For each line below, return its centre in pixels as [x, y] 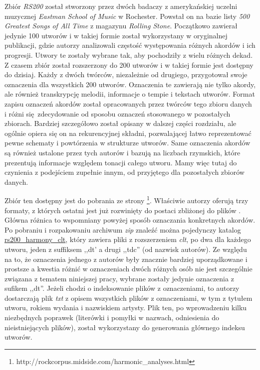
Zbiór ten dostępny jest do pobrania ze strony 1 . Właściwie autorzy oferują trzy [127, 199]
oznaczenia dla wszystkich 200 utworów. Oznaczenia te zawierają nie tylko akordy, [130, 84]
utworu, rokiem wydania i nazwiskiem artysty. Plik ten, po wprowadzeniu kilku [126, 308]
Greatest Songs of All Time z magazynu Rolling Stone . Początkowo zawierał [121, 26]
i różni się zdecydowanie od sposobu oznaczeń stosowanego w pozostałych [118, 113]
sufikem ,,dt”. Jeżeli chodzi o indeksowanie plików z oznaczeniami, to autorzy [122, 288]
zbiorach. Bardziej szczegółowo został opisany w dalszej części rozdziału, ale [121, 123]
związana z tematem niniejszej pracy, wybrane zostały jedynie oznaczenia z [119, 278]
